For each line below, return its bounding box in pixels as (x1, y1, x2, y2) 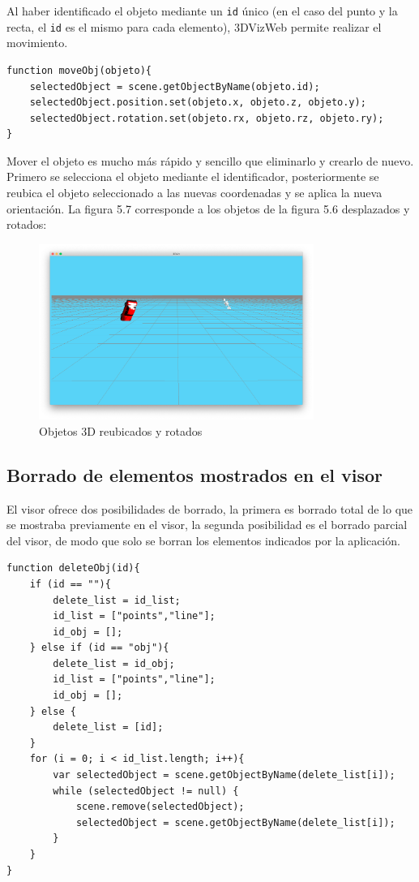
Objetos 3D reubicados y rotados (39, 422, 203, 439)
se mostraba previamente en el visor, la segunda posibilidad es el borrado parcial (6, 516, 408, 533)
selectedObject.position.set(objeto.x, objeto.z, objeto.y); (29, 97, 366, 109)
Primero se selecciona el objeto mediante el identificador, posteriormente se (6, 168, 379, 185)
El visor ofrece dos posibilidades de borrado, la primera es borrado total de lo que (6, 500, 413, 517)
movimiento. (6, 34, 68, 51)
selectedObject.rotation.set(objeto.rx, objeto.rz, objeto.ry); (29, 112, 384, 124)
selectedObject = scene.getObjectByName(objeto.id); (29, 80, 320, 93)
